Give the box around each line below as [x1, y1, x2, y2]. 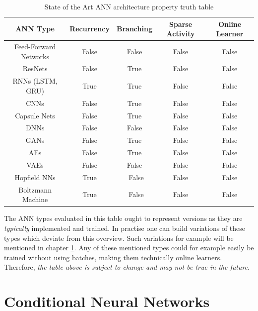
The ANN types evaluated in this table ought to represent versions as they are [4, 213, 243, 223]
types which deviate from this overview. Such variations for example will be [4, 232, 234, 243]
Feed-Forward [14, 41, 56, 52]
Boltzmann [18, 184, 52, 195]
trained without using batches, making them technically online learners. [4, 252, 222, 262]
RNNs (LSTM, [12, 76, 58, 86]
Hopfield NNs [14, 172, 56, 182]
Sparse [169, 18, 193, 29]
